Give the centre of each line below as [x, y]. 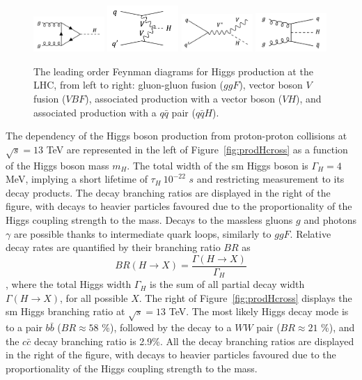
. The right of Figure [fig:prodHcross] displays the [245, 297]
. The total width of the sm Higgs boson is [218, 165]
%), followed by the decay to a [167, 327]
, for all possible [94, 297]
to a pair [24, 327]
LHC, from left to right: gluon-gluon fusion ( [128, 85]
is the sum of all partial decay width [227, 284]
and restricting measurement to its [270, 179]
